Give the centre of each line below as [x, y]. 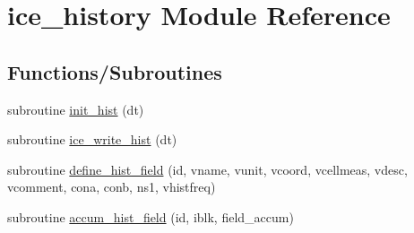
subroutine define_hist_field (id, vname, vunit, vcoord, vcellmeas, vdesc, [207, 169]
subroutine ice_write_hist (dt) [92, 139]
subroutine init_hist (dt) [76, 109]
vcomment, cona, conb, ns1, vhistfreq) [112, 187]
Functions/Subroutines [115, 71]
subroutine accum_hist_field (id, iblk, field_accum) [151, 216]
